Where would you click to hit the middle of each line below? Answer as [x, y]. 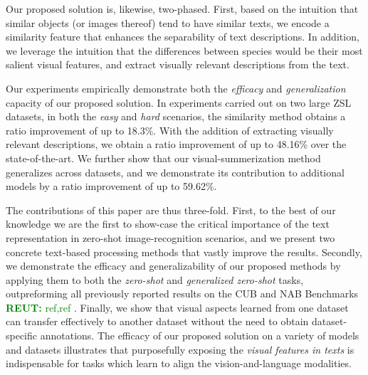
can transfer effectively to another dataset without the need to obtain [157, 321]
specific [22, 336]
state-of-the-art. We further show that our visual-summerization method [163, 158]
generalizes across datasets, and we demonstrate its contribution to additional [175, 172]
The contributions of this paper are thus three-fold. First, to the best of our [171, 210]
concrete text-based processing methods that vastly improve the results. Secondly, [184, 252]
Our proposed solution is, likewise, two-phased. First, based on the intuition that [182, 9]
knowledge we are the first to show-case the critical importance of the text [168, 224]
